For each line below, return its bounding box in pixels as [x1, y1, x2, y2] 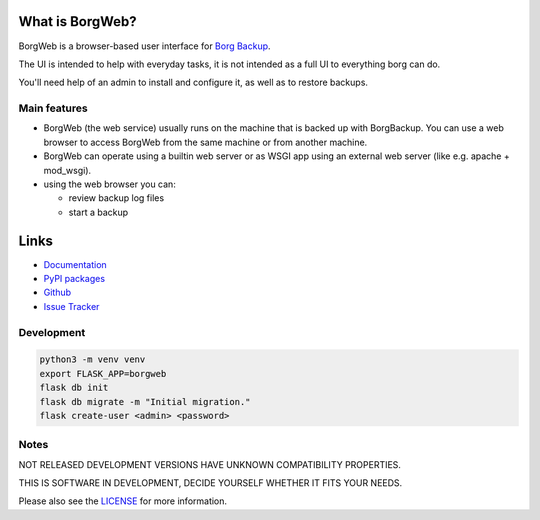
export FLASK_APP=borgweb [39, 368, 167, 379]
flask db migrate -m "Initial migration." [39, 396, 251, 407]
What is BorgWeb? [18, 13, 137, 30]
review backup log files [68, 192, 165, 204]
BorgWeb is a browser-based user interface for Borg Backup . [18, 40, 271, 52]
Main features [18, 101, 89, 115]
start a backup [68, 206, 129, 218]
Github [43, 286, 72, 299]
